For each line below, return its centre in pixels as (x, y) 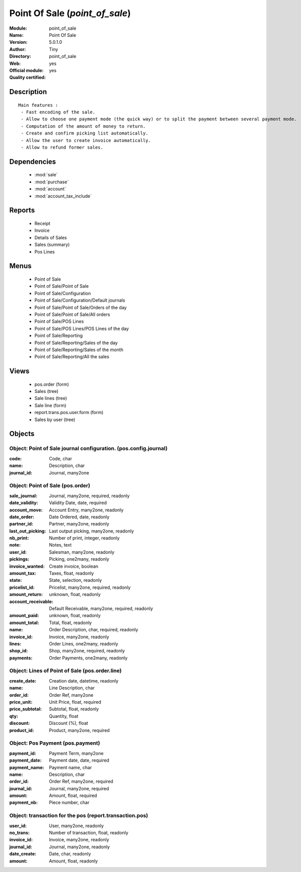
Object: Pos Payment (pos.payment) (55, 743)
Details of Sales (51, 237)
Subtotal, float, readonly (74, 709)
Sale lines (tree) (51, 398)
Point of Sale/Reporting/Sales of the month (79, 350)
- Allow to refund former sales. (62, 148)
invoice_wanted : (27, 566)
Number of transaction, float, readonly (89, 832)
